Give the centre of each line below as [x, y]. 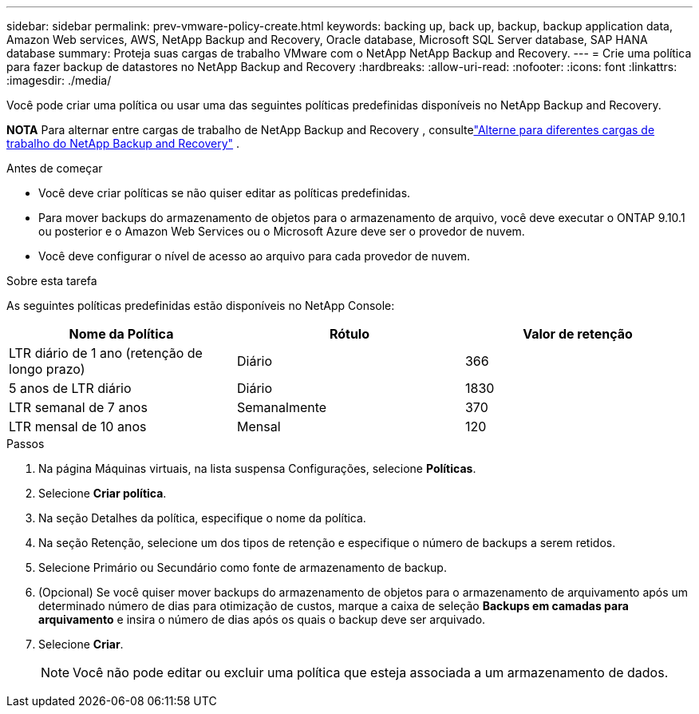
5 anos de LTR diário [70, 388]
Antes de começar [55, 168]
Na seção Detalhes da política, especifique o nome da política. [202, 518]
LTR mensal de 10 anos [78, 426]
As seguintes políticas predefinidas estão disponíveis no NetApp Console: [201, 305]
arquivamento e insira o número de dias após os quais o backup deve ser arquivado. [262, 619]
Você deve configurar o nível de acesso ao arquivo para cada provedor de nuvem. [255, 256]
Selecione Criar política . [103, 493]
